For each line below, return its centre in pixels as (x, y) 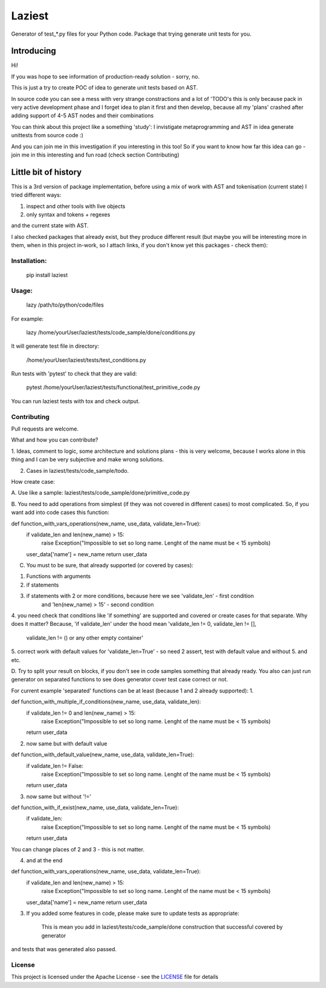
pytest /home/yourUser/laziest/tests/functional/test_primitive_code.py (113, 388)
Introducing (34, 51)
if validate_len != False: (55, 765)
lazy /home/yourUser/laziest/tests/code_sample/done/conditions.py (111, 332)
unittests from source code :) (47, 135)
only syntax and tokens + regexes (68, 215)
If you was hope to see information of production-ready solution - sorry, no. (105, 76)
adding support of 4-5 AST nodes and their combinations (82, 115)
